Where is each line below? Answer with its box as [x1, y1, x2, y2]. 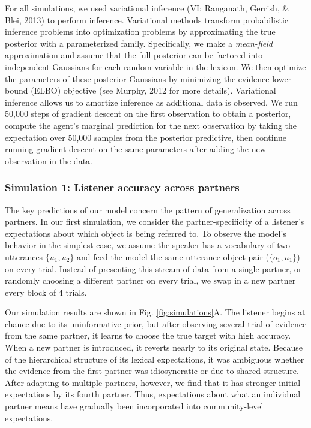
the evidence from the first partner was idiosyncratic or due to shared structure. [5, 364, 299, 377]
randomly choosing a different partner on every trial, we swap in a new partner [5, 274, 296, 287]
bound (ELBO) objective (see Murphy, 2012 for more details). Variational [5, 84, 276, 97]
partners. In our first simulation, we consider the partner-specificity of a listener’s [5, 215, 304, 228]
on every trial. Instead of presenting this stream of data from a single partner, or [5, 262, 302, 275]
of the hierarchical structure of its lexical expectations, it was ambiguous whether [5, 352, 304, 365]
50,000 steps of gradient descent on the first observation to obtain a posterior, [5, 107, 291, 120]
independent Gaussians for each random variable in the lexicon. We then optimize [5, 60, 306, 73]
